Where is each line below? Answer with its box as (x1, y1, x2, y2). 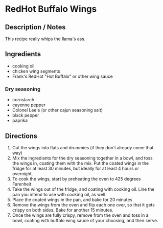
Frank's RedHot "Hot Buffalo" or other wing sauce (12, 73, 113, 79)
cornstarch (12, 97, 35, 103)
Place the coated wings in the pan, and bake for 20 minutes (12, 197, 133, 203)
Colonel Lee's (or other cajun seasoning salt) (12, 107, 103, 113)
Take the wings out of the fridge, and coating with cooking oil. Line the (12, 186, 155, 192)
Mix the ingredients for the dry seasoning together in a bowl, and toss (12, 155, 153, 161)
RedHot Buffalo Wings (5, 3, 97, 15)
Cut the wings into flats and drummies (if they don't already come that (12, 144, 154, 150)
